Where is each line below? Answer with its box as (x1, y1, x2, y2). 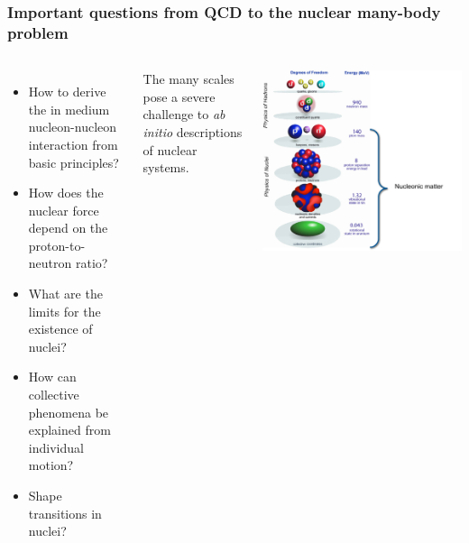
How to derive (28, 82, 106, 101)
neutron (28, 253, 72, 272)
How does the (28, 183, 104, 202)
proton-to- (28, 235, 86, 254)
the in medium (28, 99, 110, 118)
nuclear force (28, 200, 99, 219)
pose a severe (143, 87, 216, 106)
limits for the (28, 301, 101, 320)
